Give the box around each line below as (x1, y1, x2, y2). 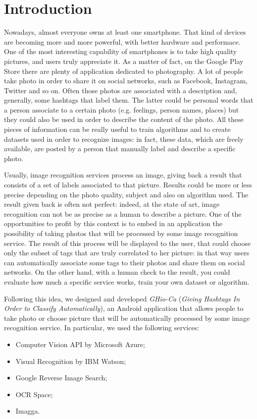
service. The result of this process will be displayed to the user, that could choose (4, 238, 251, 248)
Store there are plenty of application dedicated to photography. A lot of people (4, 65, 243, 76)
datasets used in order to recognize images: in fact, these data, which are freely (4, 133, 244, 144)
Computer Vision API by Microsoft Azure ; (15, 339, 145, 349)
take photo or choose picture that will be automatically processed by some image (4, 312, 250, 323)
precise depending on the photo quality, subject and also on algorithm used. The (4, 189, 249, 199)
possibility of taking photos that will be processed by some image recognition (4, 228, 238, 238)
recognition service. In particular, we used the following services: (4, 322, 200, 333)
